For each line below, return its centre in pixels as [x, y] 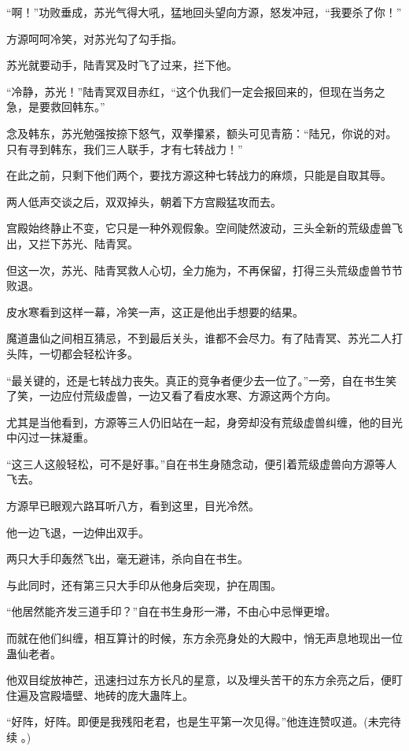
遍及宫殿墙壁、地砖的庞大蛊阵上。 [105, 695]
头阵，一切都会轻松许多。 [72, 353]
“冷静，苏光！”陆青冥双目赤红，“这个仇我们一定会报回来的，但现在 [179, 91]
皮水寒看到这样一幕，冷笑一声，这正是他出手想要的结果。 [155, 311]
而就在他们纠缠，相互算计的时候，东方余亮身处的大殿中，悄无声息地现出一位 [204, 638]
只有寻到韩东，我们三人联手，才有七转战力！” [125, 148]
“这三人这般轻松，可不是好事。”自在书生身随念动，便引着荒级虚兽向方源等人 [202, 463]
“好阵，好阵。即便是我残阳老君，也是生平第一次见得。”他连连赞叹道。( [187, 721]
